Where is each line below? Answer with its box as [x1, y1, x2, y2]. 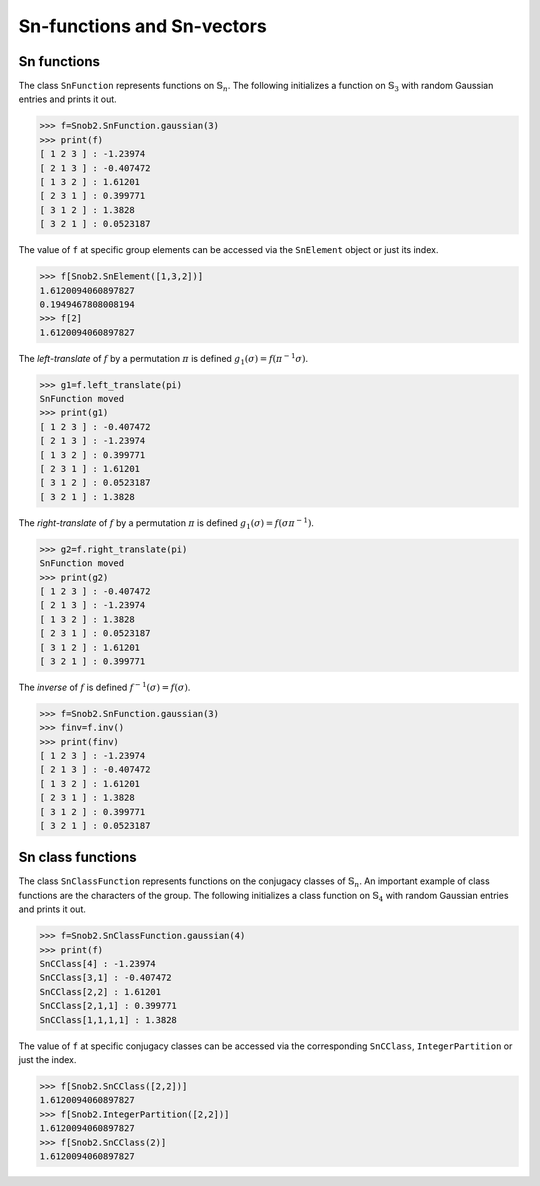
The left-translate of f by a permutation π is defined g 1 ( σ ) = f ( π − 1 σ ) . [18, 351, 309, 367]
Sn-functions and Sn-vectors [18, 15, 267, 37]
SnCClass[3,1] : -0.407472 [39, 972, 172, 984]
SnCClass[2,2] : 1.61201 [39, 986, 162, 997]
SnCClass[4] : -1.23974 [39, 958, 157, 970]
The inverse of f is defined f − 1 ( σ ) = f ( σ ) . [18, 680, 191, 693]
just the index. [18, 1053, 77, 1065]
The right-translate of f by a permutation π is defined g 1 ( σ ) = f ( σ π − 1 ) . [18, 516, 315, 531]
